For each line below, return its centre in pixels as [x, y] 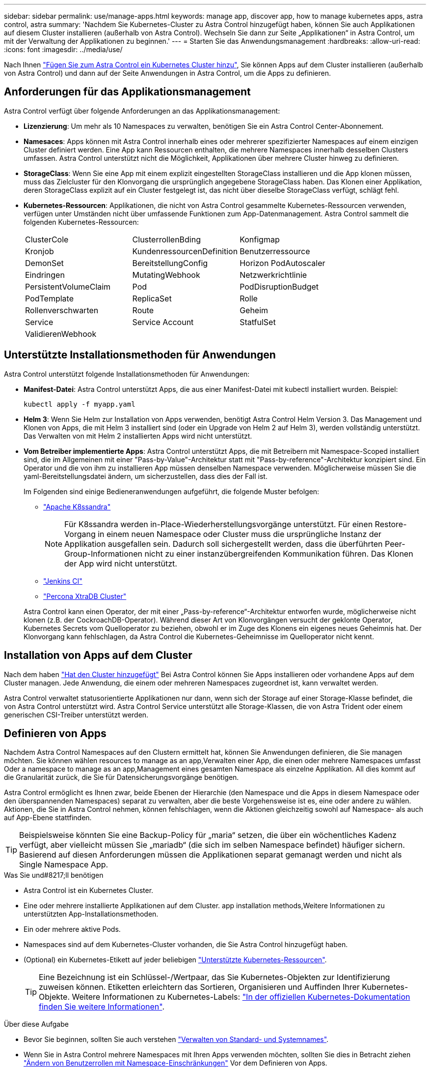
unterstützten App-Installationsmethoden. [91, 914]
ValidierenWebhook [61, 334]
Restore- [391, 524]
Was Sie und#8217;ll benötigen [54, 875]
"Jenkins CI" [63, 581]
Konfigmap [260, 239]
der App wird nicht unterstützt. [121, 563]
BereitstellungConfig [170, 263]
